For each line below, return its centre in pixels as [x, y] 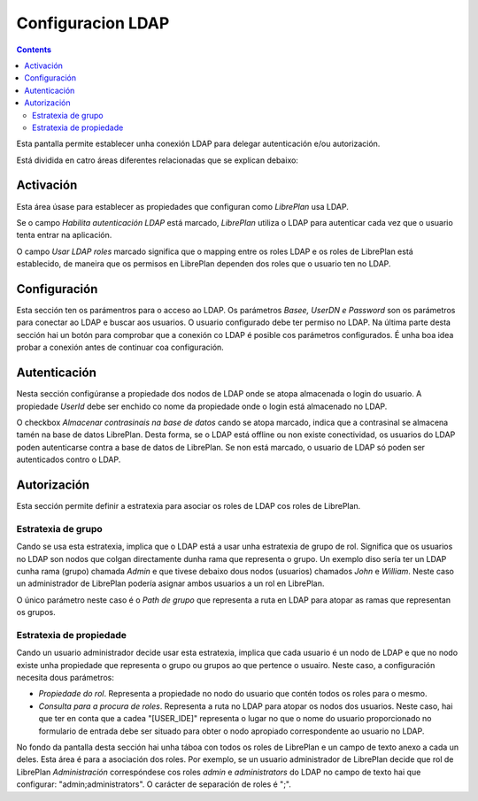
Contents [34, 50]
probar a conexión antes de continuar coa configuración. [120, 347]
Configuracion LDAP [93, 23]
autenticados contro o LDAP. [69, 459]
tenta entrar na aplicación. [64, 235]
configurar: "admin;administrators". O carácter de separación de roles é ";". [154, 784]
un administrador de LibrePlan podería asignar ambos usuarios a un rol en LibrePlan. [170, 583]
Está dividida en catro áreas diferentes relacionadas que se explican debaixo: [157, 160]
